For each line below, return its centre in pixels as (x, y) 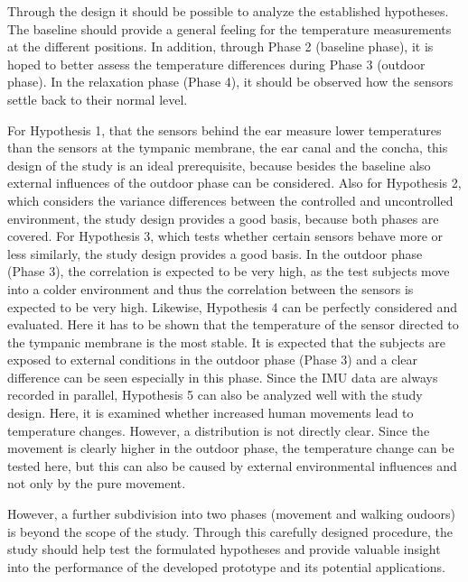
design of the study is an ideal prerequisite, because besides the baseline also (219, 165)
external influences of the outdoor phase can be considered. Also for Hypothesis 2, (234, 183)
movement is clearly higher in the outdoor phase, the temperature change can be (231, 448)
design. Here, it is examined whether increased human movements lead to (211, 413)
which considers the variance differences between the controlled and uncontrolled (230, 200)
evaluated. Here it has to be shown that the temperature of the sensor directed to (233, 324)
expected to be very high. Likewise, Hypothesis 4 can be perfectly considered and (232, 306)
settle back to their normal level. (98, 99)
